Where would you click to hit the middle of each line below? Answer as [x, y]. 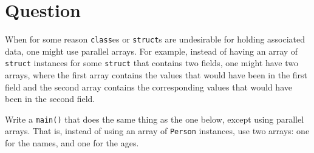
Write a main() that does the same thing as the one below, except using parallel [155, 119]
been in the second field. [50, 99]
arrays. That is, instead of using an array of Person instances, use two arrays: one [157, 131]
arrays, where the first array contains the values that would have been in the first [156, 75]
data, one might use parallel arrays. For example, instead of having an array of [152, 51]
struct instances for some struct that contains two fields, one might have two [152, 63]
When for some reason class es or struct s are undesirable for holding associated [155, 39]
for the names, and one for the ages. [72, 143]
